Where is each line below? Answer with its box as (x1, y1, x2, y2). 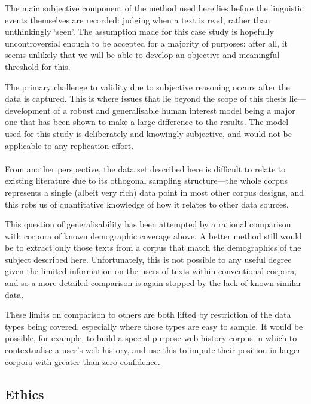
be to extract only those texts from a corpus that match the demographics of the (5, 241, 301, 254)
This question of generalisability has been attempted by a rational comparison (5, 218, 291, 230)
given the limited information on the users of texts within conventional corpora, (5, 265, 297, 277)
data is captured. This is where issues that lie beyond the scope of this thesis (5, 92, 286, 105)
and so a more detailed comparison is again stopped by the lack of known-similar (5, 277, 301, 289)
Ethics (5, 384, 44, 403)
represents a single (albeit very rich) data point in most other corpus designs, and (5, 186, 304, 198)
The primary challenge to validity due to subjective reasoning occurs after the (5, 80, 290, 93)
